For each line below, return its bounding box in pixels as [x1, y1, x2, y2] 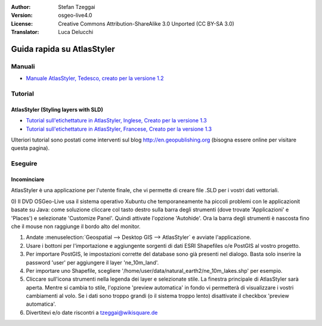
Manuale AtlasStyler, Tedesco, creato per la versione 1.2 [26, 75, 164, 82]
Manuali [11, 62, 35, 70]
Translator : [11, 29, 39, 36]
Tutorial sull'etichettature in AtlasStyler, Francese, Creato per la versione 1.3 [26, 125, 212, 133]
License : [11, 20, 33, 27]
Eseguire [11, 159, 38, 168]
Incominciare [11, 176, 45, 183]
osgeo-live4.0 [58, 12, 92, 19]
